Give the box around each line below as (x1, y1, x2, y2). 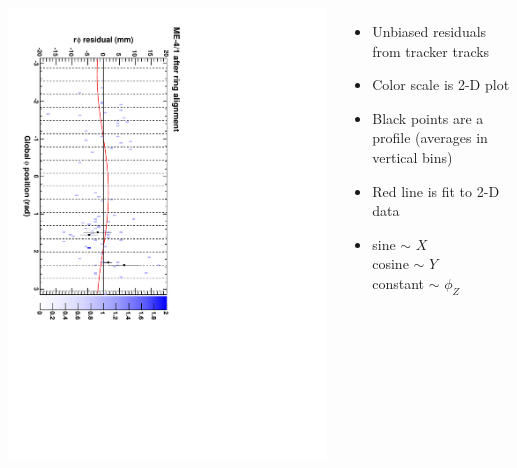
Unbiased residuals (372, 21, 487, 41)
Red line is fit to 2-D (372, 180, 500, 201)
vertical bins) (372, 146, 453, 167)
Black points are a (372, 107, 484, 128)
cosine (372, 253, 409, 274)
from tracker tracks (372, 40, 490, 61)
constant (372, 272, 425, 293)
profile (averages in (372, 127, 488, 148)
